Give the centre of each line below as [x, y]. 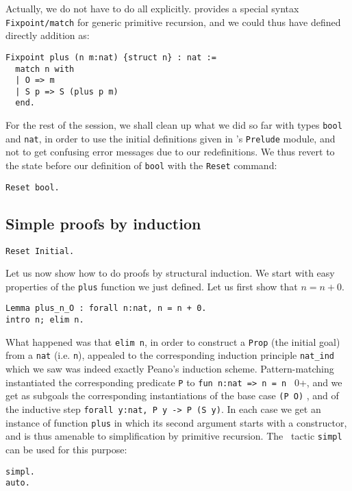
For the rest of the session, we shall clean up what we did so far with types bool [174, 125]
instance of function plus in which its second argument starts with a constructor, [176, 422]
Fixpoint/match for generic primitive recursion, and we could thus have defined [173, 22]
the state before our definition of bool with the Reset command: [141, 165]
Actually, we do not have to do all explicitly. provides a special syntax [152, 8]
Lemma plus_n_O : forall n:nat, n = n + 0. [106, 309]
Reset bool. [33, 187]
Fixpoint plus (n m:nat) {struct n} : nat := [111, 57]
